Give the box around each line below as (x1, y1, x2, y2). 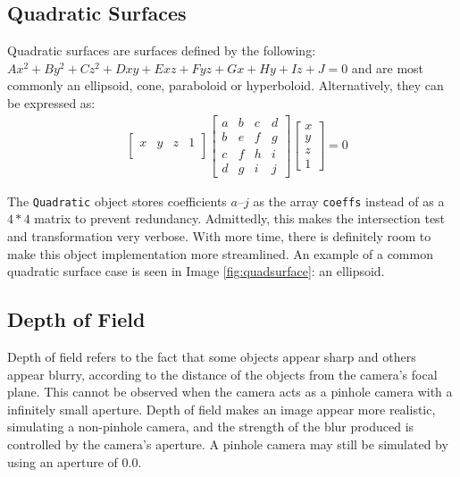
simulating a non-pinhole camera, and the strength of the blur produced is (7, 417, 414, 436)
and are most (351, 58, 424, 77)
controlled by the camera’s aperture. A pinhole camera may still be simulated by (7, 434, 448, 453)
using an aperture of (7, 452, 118, 471)
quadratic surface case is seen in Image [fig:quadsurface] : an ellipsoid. (7, 262, 385, 280)
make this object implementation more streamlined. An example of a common (7, 244, 433, 263)
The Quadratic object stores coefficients (7, 191, 227, 210)
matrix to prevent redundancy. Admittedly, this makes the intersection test (34, 209, 446, 228)
